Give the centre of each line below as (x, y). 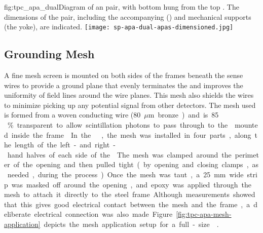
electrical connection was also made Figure (103, 214)
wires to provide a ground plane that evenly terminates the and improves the (124, 85)
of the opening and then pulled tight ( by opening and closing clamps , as (136, 164)
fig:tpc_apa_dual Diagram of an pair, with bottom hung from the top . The (122, 7)
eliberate (17, 214)
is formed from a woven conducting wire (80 (72, 115)
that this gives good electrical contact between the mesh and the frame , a (127, 204)
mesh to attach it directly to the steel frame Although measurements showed (130, 194)
